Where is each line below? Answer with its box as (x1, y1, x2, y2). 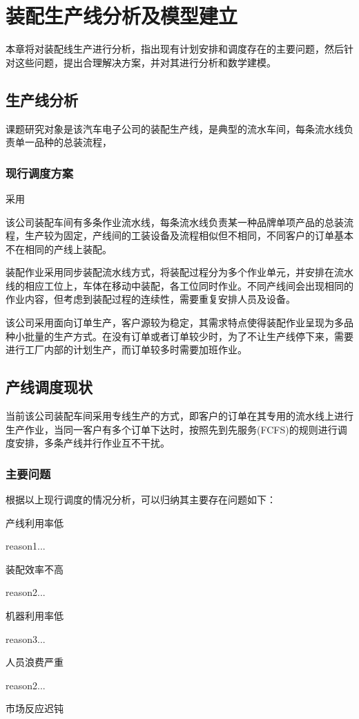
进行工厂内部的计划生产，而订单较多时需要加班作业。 (6, 342, 247, 357)
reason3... (6, 631, 46, 646)
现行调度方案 (6, 164, 74, 181)
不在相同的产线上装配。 (6, 241, 112, 256)
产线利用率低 (6, 515, 64, 530)
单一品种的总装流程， (14, 135, 112, 149)
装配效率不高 (6, 561, 64, 576)
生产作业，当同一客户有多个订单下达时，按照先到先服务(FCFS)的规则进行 (6, 422, 338, 436)
